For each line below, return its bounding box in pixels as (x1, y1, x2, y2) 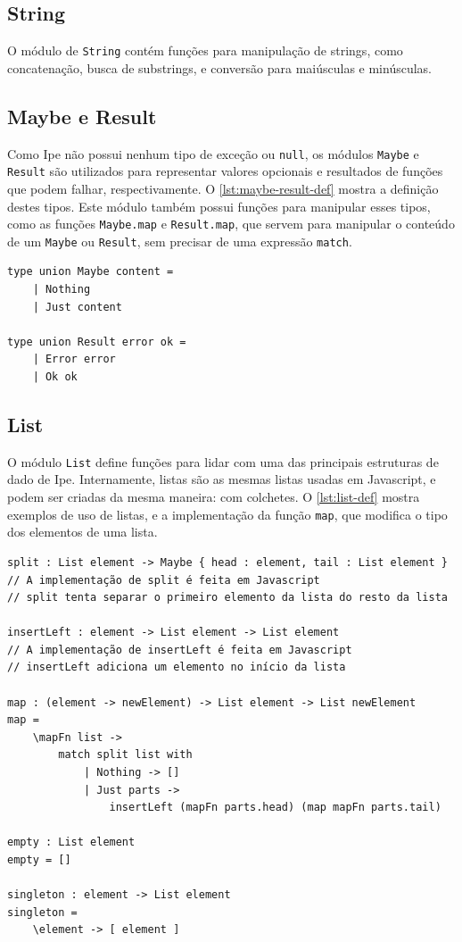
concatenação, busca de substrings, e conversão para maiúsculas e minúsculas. (7, 58, 432, 77)
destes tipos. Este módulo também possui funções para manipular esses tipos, (7, 196, 431, 215)
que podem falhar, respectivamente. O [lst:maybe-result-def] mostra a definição (7, 179, 439, 197)
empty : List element (7, 836, 136, 849)
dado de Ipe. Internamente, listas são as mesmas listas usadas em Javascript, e (7, 470, 436, 488)
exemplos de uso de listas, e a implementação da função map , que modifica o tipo (7, 504, 448, 523)
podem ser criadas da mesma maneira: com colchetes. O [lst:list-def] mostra (7, 488, 420, 506)
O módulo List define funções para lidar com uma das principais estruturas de (7, 452, 439, 471)
